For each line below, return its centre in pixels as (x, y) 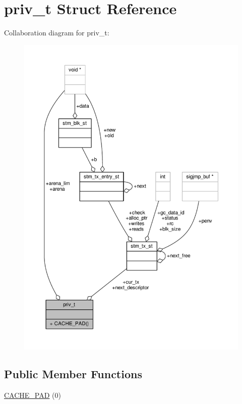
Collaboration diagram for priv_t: (57, 33)
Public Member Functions (73, 374)
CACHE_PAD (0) (33, 395)
